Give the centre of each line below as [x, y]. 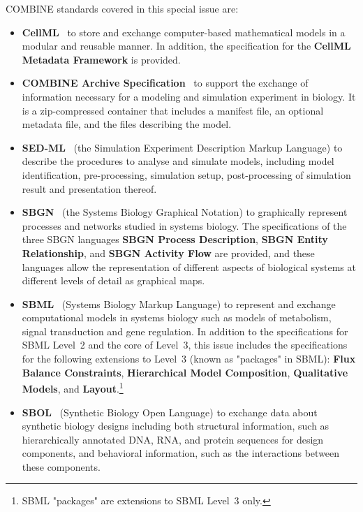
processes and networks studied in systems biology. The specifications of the [184, 225]
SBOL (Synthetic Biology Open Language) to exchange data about [170, 412]
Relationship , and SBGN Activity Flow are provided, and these [168, 253]
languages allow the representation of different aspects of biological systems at [189, 266]
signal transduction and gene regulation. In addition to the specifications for [185, 331]
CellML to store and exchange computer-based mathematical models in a [184, 32]
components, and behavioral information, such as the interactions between [181, 453]
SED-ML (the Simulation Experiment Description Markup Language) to [182, 147]
